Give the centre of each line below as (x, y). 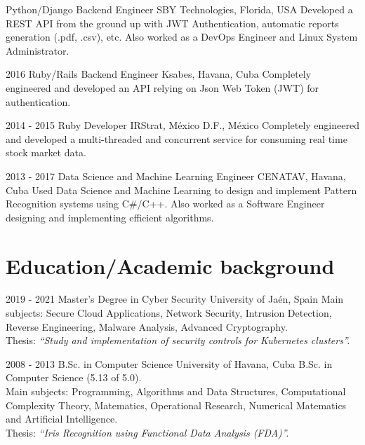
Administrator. (38, 50)
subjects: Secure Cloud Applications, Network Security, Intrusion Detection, (169, 313)
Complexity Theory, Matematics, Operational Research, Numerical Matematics (176, 405)
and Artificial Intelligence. (62, 419)
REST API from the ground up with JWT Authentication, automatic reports (172, 23)
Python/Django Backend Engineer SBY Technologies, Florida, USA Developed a (179, 9)
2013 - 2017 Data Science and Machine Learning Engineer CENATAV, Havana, (176, 176)
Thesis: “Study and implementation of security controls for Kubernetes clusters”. (178, 340)
